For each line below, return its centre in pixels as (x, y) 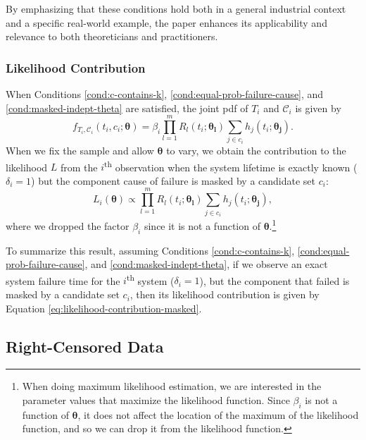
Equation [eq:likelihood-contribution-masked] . (104, 308)
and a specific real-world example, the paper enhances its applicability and (166, 22)
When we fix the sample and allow (80, 150)
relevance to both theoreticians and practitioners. (112, 36)
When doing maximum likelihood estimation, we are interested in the (172, 386)
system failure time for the (63, 280)
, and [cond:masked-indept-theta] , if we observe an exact (206, 264)
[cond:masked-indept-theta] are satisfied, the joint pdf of (127, 108)
